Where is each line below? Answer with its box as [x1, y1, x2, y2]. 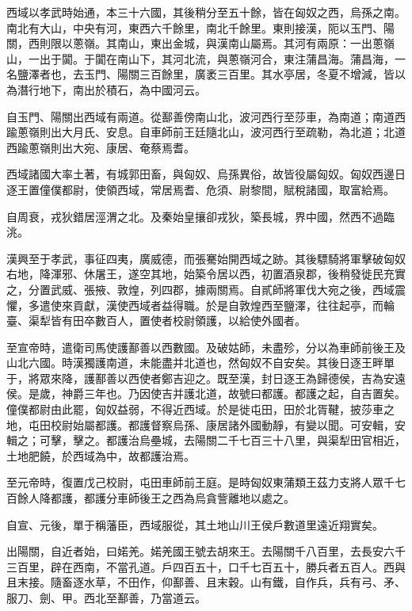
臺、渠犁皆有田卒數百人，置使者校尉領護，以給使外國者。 [6, 312, 306, 329]
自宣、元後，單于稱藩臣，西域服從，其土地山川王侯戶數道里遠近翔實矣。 [6, 516, 383, 533]
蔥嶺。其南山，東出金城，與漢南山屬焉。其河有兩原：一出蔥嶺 [72, 35, 395, 52]
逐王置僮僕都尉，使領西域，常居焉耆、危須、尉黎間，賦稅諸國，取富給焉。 [6, 181, 395, 197]
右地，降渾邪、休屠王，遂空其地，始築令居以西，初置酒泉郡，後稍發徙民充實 [6, 265, 406, 282]
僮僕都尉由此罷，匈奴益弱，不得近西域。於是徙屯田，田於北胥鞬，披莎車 [6, 401, 383, 418]
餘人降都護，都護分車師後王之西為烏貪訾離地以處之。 [17, 490, 295, 506]
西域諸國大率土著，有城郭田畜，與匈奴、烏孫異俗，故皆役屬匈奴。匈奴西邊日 [6, 166, 406, 182]
